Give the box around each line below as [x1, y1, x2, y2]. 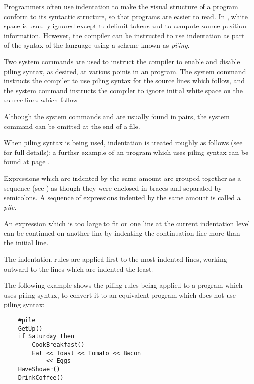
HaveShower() [18, 365, 60, 373]
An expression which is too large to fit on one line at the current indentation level [4, 218, 250, 229]
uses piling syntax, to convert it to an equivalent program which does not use [4, 289, 236, 300]
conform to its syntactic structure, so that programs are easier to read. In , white [4, 11, 248, 21]
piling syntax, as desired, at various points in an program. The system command [4, 66, 246, 76]
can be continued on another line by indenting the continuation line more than [4, 228, 240, 238]
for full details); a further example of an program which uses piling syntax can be [4, 147, 249, 157]
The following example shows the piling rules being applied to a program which [4, 280, 243, 290]
